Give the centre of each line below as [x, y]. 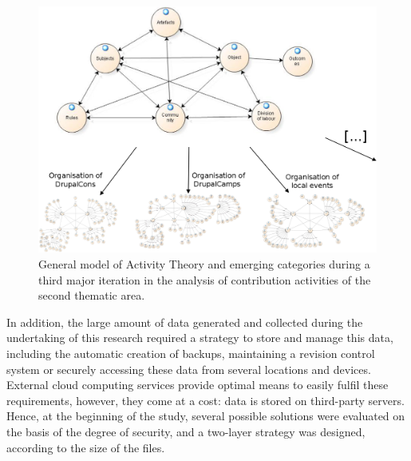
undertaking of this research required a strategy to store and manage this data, [200, 338]
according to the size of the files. [86, 447]
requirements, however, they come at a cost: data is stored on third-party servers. [205, 400]
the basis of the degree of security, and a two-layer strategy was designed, [186, 431]
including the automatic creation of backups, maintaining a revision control [191, 354]
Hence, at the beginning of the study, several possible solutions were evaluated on [206, 416]
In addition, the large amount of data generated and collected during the [185, 322]
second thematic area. [92, 295]
